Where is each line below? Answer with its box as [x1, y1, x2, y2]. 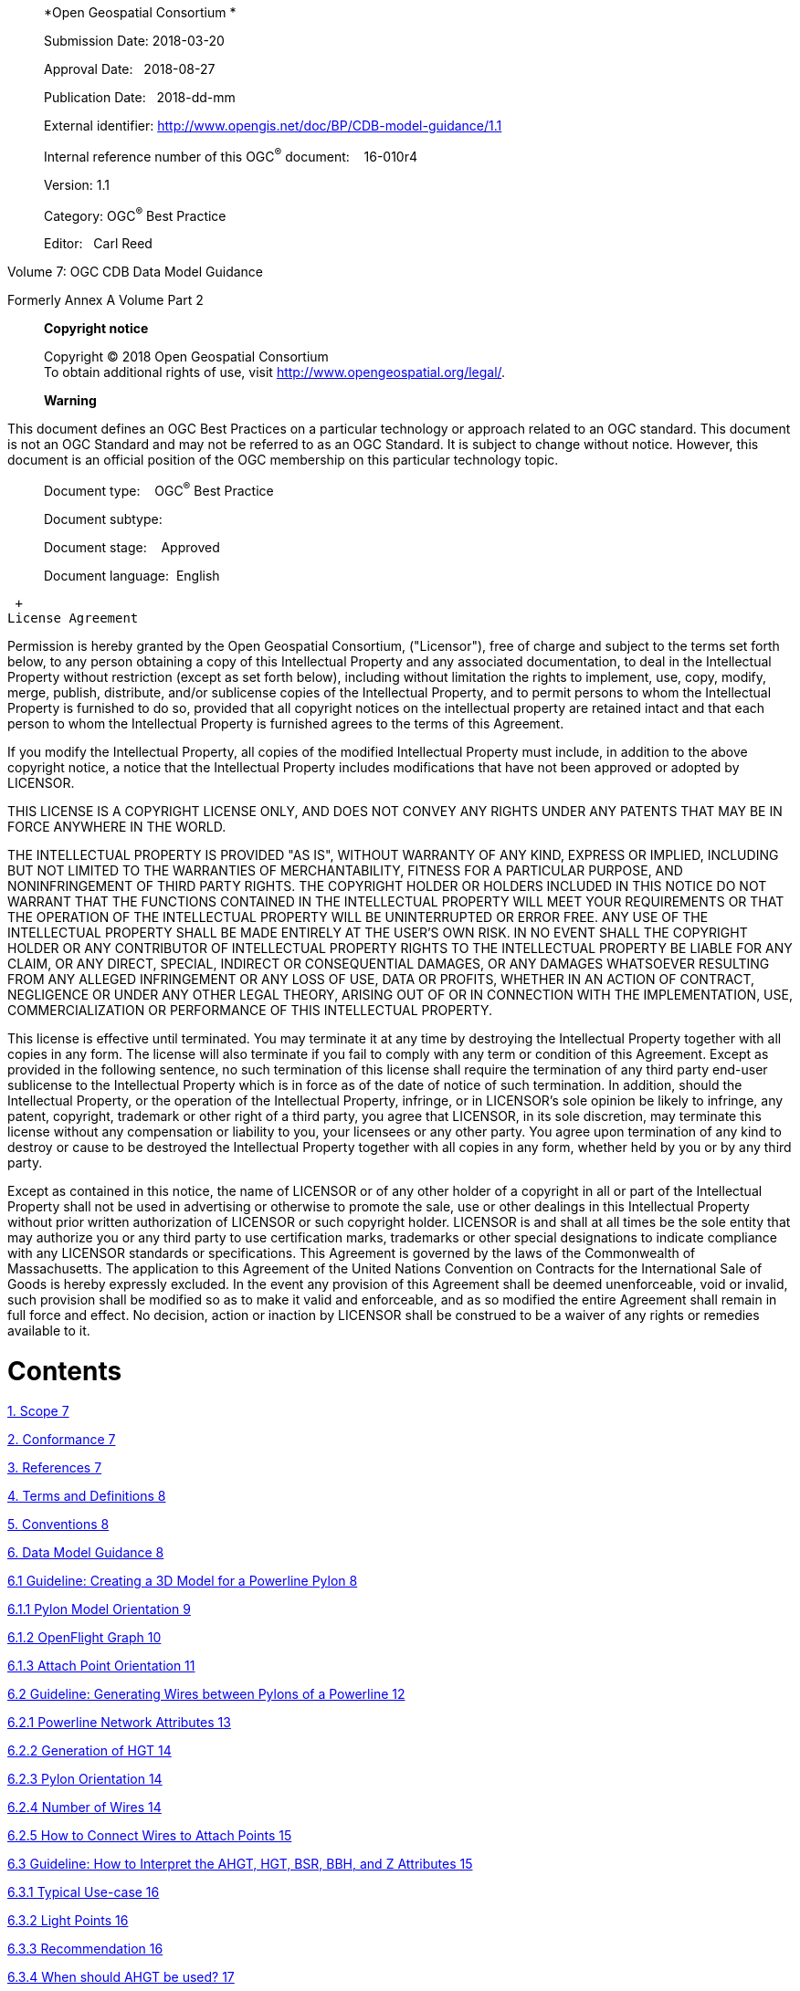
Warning [44, 393, 97, 409]
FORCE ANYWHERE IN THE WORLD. [7, 818, 226, 834]
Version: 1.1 [44, 176, 111, 193]
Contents [7, 1355, 122, 1387]
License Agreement [7, 610, 139, 625]
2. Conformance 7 [7, 1431, 116, 1448]
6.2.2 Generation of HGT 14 [7, 1743, 172, 1759]
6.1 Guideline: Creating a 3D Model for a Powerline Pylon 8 [7, 1573, 358, 1589]
